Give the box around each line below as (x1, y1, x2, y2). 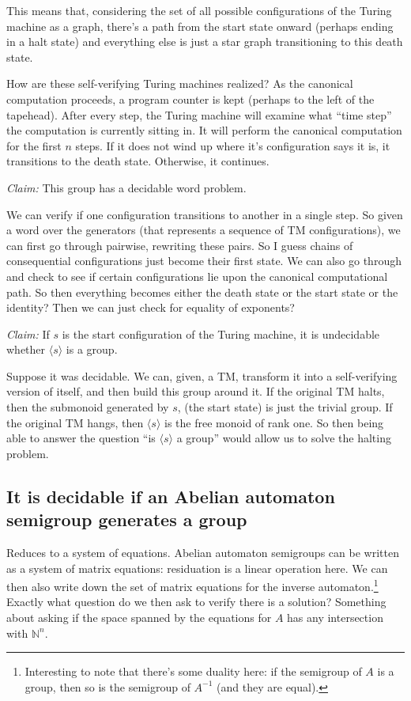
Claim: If (6, 325, 50, 342)
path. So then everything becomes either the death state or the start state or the (6, 283, 398, 300)
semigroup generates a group (6, 507, 247, 532)
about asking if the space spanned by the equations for (6, 609, 272, 626)
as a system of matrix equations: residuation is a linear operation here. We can (6, 559, 388, 576)
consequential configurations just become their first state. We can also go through (6, 252, 402, 269)
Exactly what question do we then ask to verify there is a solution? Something (6, 593, 386, 610)
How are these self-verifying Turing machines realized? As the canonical (6, 75, 353, 92)
